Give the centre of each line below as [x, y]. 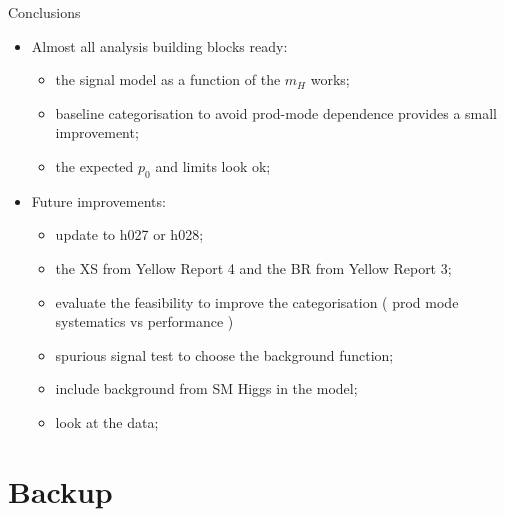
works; [330, 79]
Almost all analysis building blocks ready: [159, 45]
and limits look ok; [213, 165]
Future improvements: [98, 200]
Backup [60, 490]
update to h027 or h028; [129, 234]
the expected [94, 165]
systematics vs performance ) [144, 321]
